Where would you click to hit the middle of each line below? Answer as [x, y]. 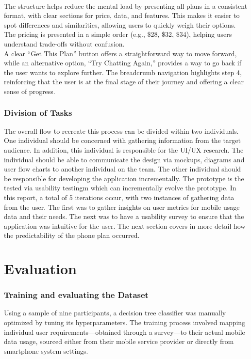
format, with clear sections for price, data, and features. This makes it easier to [122, 15]
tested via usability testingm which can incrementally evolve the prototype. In [120, 188]
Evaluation [40, 269]
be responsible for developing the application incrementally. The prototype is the [124, 178]
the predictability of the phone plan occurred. [72, 235]
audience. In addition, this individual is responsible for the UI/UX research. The [124, 149]
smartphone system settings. [46, 351]
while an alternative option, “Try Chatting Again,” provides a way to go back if [123, 63]
